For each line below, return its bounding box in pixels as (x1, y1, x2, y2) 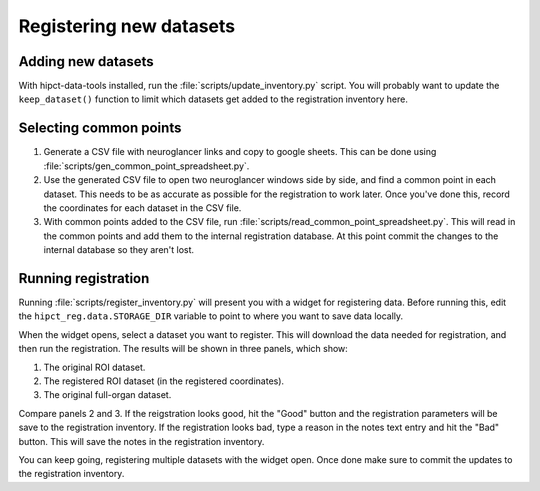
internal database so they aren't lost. (43, 244, 195, 256)
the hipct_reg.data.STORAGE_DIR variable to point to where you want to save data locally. (18, 310, 404, 322)
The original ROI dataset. (43, 361, 146, 373)
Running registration (18, 270, 150, 287)
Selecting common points (18, 120, 182, 137)
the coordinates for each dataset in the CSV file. (43, 201, 242, 214)
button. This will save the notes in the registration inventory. (18, 435, 265, 447)
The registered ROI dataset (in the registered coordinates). (43, 375, 285, 387)
